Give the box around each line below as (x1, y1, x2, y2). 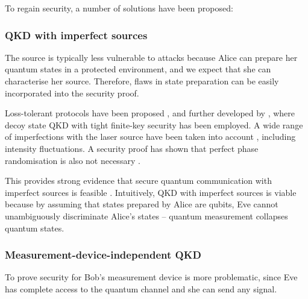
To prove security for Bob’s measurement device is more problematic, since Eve (5, 271, 298, 283)
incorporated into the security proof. (5, 86, 139, 99)
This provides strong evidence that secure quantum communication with (5, 174, 272, 187)
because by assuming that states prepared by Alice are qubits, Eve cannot (5, 198, 278, 210)
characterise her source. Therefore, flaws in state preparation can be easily (5, 75, 279, 87)
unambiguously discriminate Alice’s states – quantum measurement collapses (5, 209, 288, 222)
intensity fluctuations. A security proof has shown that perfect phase (5, 142, 259, 154)
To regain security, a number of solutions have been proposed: (5, 2, 233, 14)
